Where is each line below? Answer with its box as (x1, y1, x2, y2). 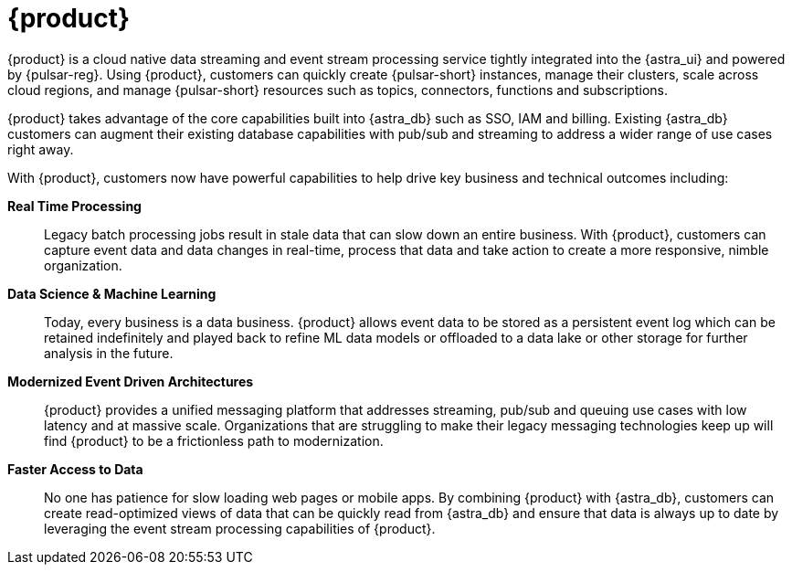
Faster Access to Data (7, 461, 143, 477)
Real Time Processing (7, 197, 142, 214)
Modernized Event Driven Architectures (7, 373, 254, 389)
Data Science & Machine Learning (7, 285, 216, 302)
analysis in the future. (44, 344, 174, 361)
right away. (7, 141, 74, 157)
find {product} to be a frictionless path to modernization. (44, 432, 384, 449)
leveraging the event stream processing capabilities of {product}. (44, 520, 436, 536)
